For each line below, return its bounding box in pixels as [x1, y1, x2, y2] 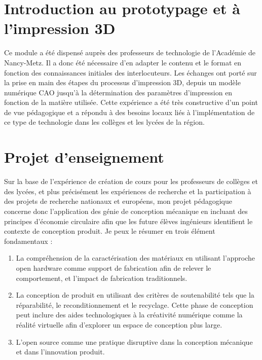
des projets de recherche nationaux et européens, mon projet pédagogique [4, 196, 232, 206]
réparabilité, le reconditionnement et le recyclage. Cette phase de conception [16, 299, 253, 310]
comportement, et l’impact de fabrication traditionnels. [16, 272, 188, 283]
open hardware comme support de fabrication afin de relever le [16, 262, 211, 273]
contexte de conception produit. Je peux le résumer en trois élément [4, 226, 215, 236]
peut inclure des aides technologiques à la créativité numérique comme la [16, 309, 243, 320]
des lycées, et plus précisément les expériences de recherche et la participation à [4, 186, 251, 196]
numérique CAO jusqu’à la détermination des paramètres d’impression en [4, 87, 233, 97]
